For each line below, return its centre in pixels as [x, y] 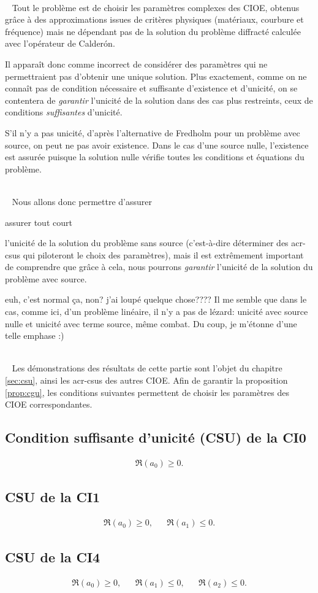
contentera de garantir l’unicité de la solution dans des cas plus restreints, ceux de [159, 100]
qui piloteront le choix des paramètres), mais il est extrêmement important [163, 254]
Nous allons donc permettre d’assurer [82, 201]
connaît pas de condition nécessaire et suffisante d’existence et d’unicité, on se [151, 88]
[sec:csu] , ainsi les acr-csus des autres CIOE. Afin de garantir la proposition [146, 380]
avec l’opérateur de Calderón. [60, 43]
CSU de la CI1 [53, 497]
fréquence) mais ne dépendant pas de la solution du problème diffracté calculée [153, 31]
